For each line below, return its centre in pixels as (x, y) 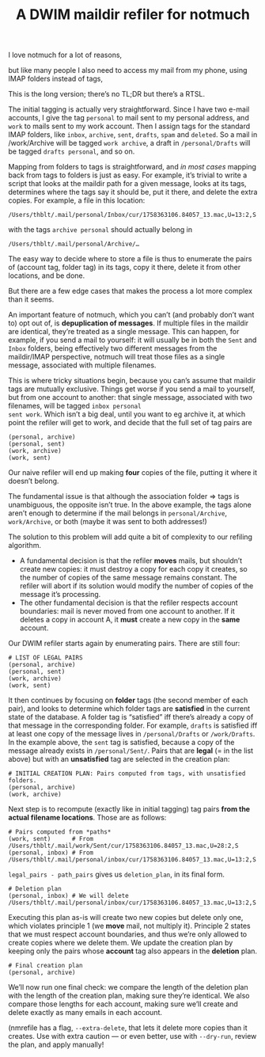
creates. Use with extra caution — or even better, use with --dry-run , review (132, 1036)
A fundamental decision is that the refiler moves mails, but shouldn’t (131, 561)
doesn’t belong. (34, 481)
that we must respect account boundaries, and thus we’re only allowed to (128, 934)
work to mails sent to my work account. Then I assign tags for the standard (129, 126)
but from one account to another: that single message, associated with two (131, 397)
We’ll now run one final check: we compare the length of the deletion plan (128, 987)
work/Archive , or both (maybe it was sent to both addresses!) (108, 522)
